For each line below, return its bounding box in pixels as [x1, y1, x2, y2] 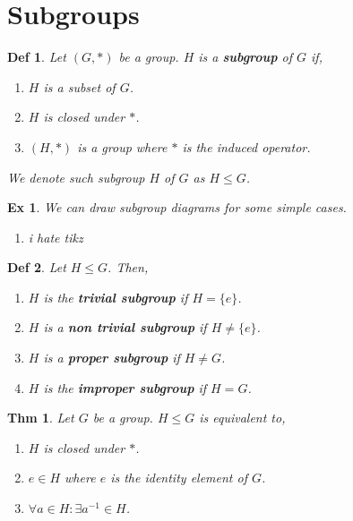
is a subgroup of [198, 47, 293, 66]
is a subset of [43, 77, 116, 96]
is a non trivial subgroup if [43, 318, 207, 337]
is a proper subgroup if [43, 348, 180, 367]
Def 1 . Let [7, 47, 66, 66]
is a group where [77, 137, 168, 156]
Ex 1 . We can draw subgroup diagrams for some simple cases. [7, 198, 347, 217]
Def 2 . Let [7, 258, 66, 277]
